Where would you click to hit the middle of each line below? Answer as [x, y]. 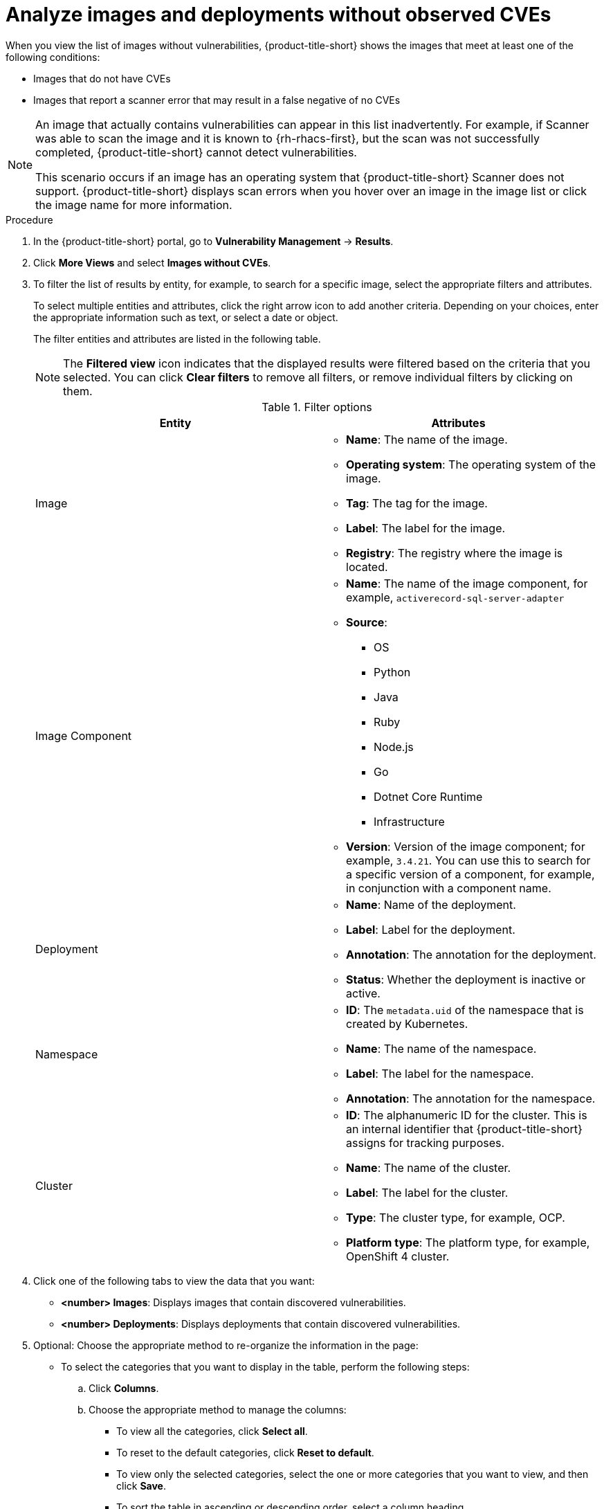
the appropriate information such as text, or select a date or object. [186, 317]
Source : [367, 622]
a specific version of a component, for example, [470, 874]
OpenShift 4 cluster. [398, 1256]
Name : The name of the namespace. [441, 1048]
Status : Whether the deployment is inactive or [466, 979]
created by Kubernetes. [407, 1023]
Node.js [394, 747]
